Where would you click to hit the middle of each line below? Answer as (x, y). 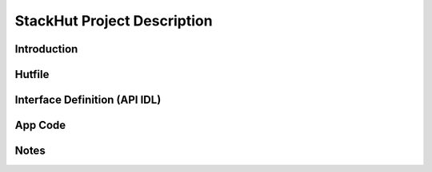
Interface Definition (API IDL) (88, 100)
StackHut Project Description (114, 21)
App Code (40, 125)
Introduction (46, 49)
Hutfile (32, 74)
